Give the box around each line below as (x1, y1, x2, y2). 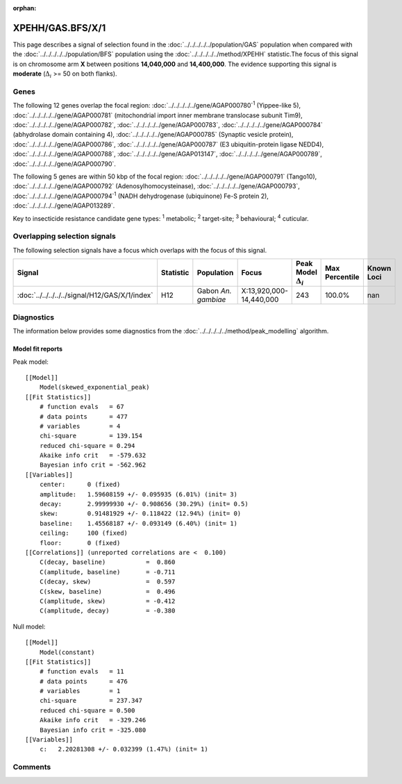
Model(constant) (39, 648, 95, 656)
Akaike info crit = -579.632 (39, 451, 146, 460)
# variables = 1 (39, 687, 121, 695)
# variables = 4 (39, 422, 121, 430)
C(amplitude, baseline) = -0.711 (39, 568, 176, 576)
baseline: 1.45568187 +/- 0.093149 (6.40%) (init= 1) (39, 519, 237, 527)
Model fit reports (12, 344, 62, 353)
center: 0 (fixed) (39, 481, 121, 489)
